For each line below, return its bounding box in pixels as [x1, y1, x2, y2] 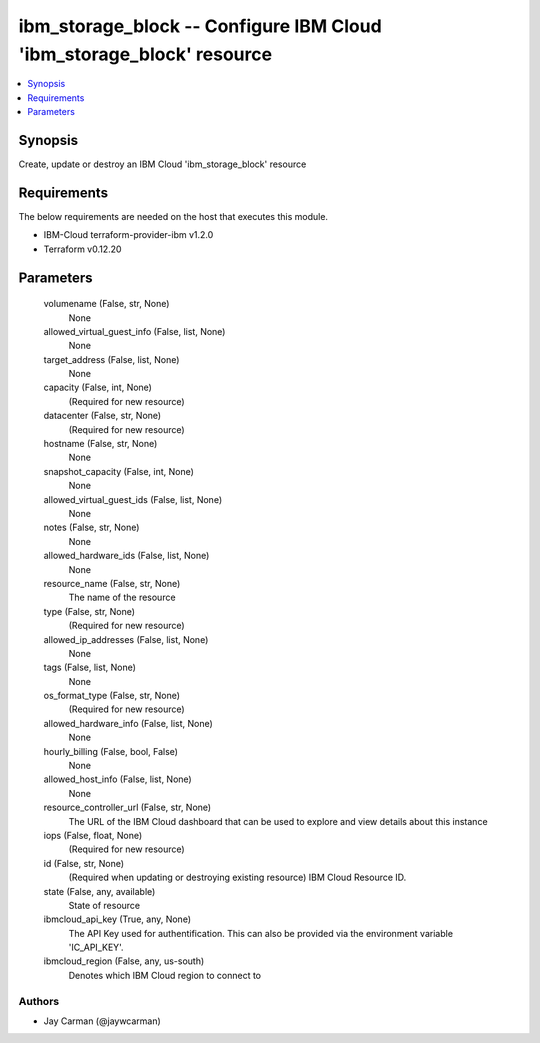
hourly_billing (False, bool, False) [43, 745, 179, 757]
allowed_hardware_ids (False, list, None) [43, 550, 210, 562]
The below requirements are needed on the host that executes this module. [18, 210, 329, 222]
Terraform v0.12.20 [43, 243, 122, 255]
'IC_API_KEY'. [68, 941, 124, 954]
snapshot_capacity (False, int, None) [43, 465, 195, 477]
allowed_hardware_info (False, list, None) [43, 717, 214, 729]
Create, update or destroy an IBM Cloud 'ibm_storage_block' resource [18, 158, 307, 170]
